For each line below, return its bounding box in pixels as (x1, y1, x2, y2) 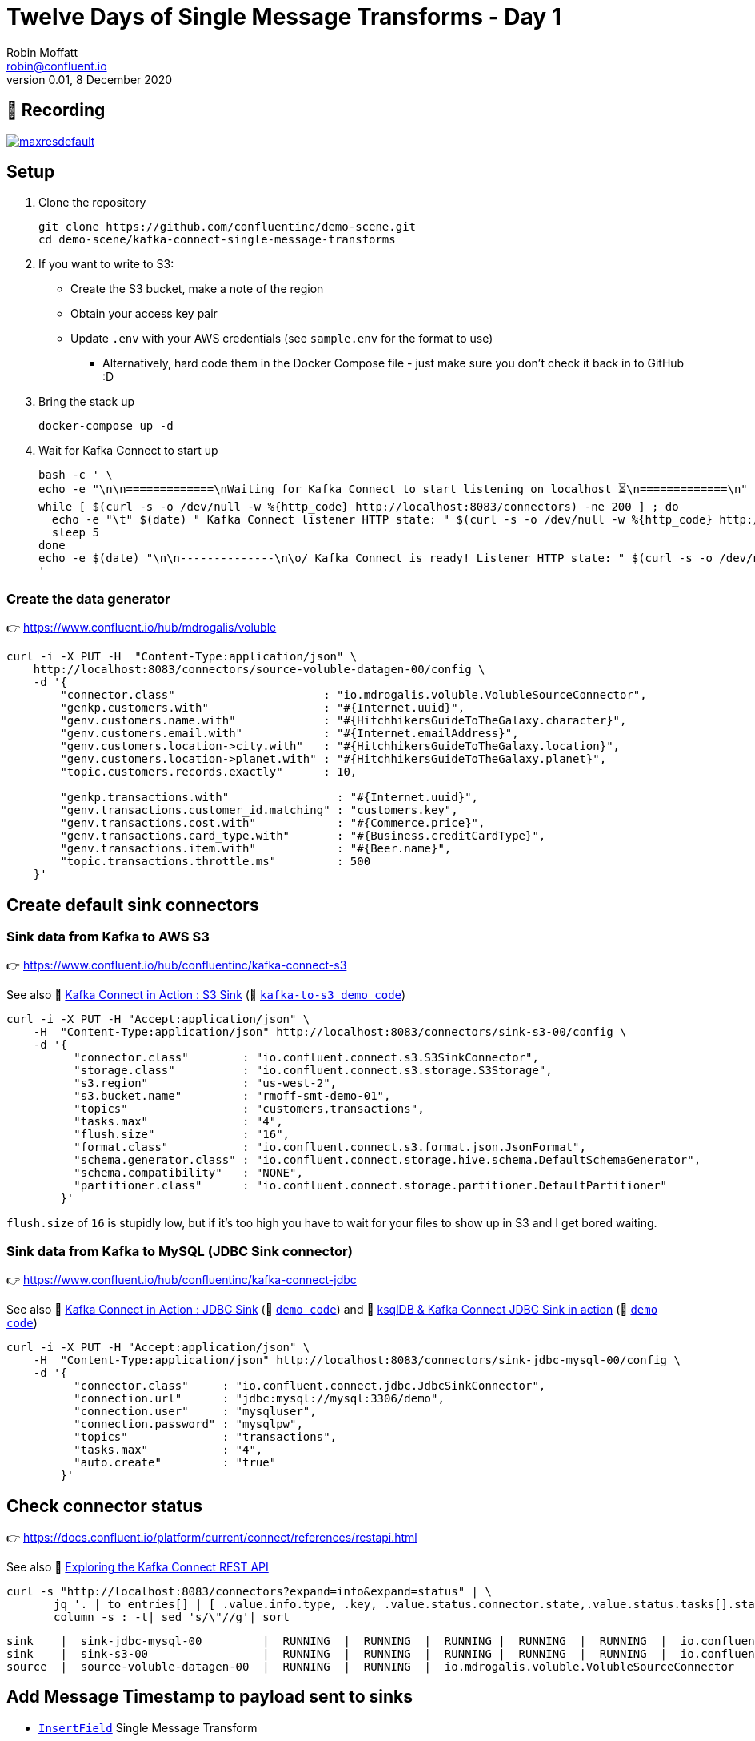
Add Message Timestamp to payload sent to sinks (6, 1687, 413, 1707)
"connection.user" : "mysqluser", (74, 1405, 317, 1418)
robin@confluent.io (6, 58, 107, 73)
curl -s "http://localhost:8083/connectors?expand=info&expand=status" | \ (6, 1585, 492, 1598)
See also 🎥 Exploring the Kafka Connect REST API (6, 1560, 269, 1574)
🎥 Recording (6, 100, 106, 121)
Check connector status (6, 1495, 203, 1516)
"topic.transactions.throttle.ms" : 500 (60, 855, 371, 868)
